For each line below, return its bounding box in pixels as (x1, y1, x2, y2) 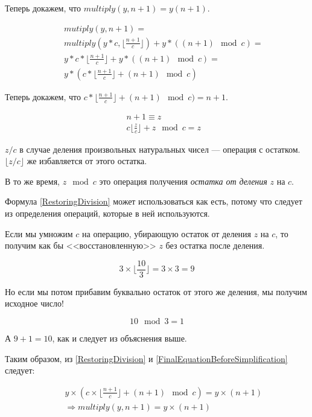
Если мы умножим (5, 227, 73, 240)
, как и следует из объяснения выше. (52, 331, 187, 344)
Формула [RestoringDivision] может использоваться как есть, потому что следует (5, 195, 302, 208)
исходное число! (5, 297, 64, 310)
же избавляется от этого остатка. (27, 154, 147, 167)
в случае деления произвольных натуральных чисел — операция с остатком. (19, 142, 301, 155)
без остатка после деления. (165, 239, 265, 252)
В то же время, (5, 174, 60, 187)
